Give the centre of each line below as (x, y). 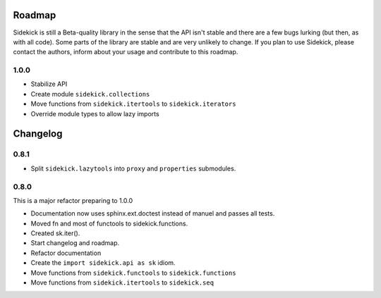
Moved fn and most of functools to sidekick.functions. (109, 223)
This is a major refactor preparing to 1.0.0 (73, 200)
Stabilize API (49, 84)
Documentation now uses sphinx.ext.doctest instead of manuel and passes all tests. (153, 213)
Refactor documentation (66, 253)
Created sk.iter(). (55, 233)
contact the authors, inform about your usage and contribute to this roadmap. (126, 52)
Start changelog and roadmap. (75, 243)
